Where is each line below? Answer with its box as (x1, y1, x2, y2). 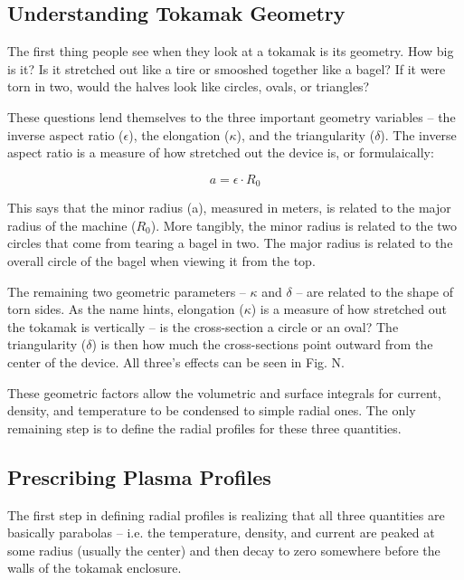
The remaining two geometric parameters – (7, 281, 246, 300)
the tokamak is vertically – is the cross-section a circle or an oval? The (7, 317, 399, 336)
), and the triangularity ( (236, 125, 375, 144)
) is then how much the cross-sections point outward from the (91, 335, 433, 354)
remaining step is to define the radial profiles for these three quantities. (7, 418, 402, 437)
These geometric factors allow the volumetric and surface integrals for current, (7, 383, 441, 402)
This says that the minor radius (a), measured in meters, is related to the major (7, 198, 451, 217)
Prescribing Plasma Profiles (7, 462, 271, 490)
